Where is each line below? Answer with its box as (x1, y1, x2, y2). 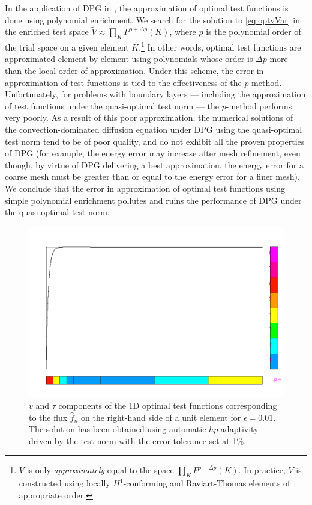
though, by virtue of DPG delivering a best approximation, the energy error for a (5, 158, 304, 171)
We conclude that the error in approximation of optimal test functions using (5, 182, 286, 194)
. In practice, (238, 464, 286, 476)
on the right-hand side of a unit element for (81, 411, 241, 423)
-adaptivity (218, 423, 259, 435)
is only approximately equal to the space (26, 464, 174, 476)
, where (169, 25, 196, 38)
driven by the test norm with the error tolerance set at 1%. (29, 434, 247, 447)
